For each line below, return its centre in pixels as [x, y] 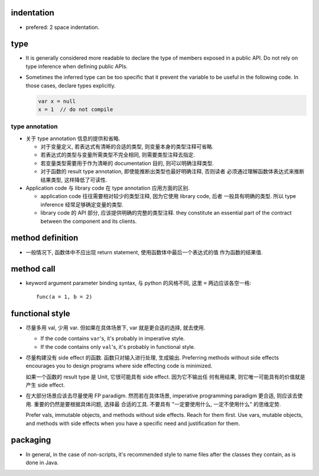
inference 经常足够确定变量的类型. [82, 205]
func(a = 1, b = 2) [64, 297]
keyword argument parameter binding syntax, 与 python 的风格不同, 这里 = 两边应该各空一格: [138, 283]
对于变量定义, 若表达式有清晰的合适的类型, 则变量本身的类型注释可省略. [127, 147]
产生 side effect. [45, 385]
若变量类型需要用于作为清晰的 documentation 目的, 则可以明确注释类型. [127, 163]
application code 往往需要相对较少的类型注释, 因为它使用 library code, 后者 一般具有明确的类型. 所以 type [168, 196]
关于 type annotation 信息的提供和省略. [73, 138]
